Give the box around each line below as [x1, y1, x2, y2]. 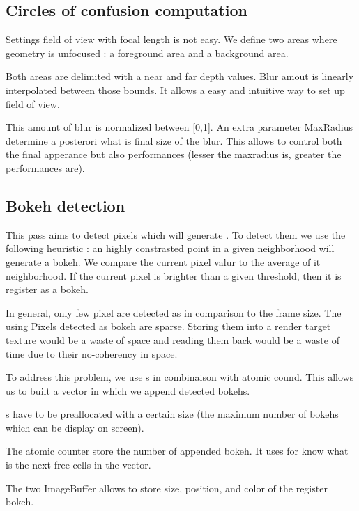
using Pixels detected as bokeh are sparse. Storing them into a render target [6, 319, 331, 333]
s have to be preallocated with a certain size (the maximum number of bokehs [6, 407, 339, 421]
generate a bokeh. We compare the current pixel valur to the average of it [6, 254, 321, 269]
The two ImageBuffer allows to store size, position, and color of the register [6, 480, 328, 495]
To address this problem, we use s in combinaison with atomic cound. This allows [6, 370, 354, 384]
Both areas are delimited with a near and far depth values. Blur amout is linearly [6, 69, 354, 84]
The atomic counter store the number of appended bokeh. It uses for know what [6, 443, 349, 458]
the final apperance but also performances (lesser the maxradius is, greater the [6, 147, 342, 162]
